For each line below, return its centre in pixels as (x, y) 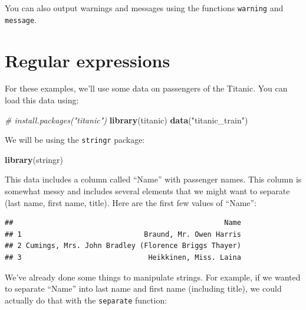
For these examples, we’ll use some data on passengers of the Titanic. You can (146, 88)
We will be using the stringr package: (75, 140)
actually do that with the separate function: (86, 300)
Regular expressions (88, 60)
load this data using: (42, 100)
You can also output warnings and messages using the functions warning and (144, 8)
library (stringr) (34, 159)
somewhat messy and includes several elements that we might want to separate (147, 191)
